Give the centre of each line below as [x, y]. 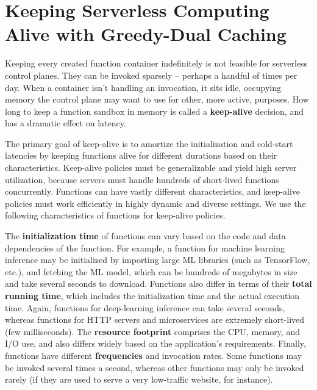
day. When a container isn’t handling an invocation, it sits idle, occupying [143, 87]
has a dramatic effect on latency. [66, 123]
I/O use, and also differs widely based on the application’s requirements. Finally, [155, 343]
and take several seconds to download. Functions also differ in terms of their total [158, 283]
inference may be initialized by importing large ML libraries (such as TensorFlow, [158, 260]
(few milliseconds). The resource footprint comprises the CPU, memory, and [152, 331]
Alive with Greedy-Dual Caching [146, 34]
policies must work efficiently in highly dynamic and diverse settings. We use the [155, 203]
